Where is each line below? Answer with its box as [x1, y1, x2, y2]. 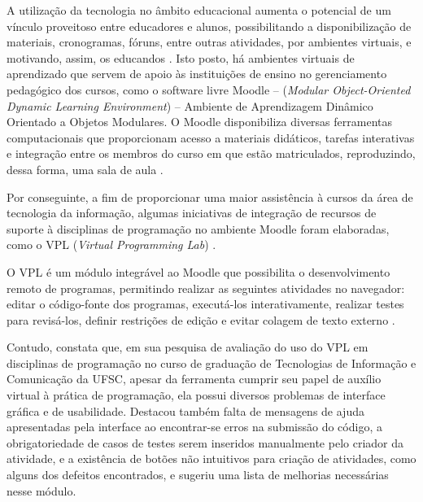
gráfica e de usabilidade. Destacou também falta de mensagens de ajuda [7, 402, 364, 419]
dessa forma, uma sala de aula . [7, 160, 164, 177]
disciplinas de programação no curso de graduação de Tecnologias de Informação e [7, 354, 416, 371]
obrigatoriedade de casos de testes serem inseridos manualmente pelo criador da [7, 434, 403, 451]
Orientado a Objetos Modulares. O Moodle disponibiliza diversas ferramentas [7, 113, 392, 130]
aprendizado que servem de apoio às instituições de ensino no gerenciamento [7, 65, 387, 82]
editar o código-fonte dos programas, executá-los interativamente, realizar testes [7, 295, 404, 312]
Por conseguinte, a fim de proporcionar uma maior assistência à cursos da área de [7, 188, 413, 205]
